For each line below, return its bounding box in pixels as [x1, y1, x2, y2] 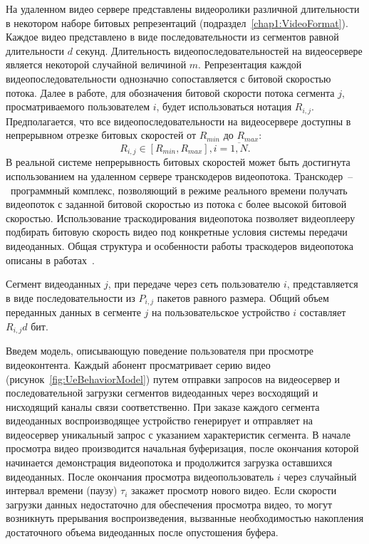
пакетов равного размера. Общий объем [157, 290, 329, 305]
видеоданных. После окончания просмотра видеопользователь [6, 469, 274, 483]
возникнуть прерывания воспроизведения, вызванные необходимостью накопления [6, 511, 364, 525]
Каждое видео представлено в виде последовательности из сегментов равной [6, 29, 339, 44]
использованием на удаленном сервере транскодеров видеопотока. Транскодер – [6, 169, 353, 184]
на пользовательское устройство [151, 305, 290, 320]
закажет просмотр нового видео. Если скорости [131, 483, 337, 498]
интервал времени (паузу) [6, 483, 118, 498]
